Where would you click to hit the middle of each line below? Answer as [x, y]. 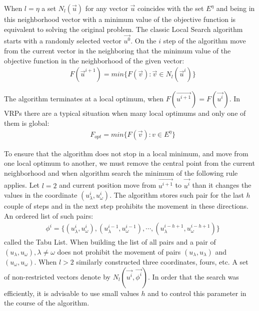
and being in [235, 8]
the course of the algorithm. [47, 303]
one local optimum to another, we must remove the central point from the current [129, 163]
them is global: [27, 123]
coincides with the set [171, 8]
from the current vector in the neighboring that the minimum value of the [117, 51]
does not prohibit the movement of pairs [119, 252]
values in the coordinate [41, 195]
